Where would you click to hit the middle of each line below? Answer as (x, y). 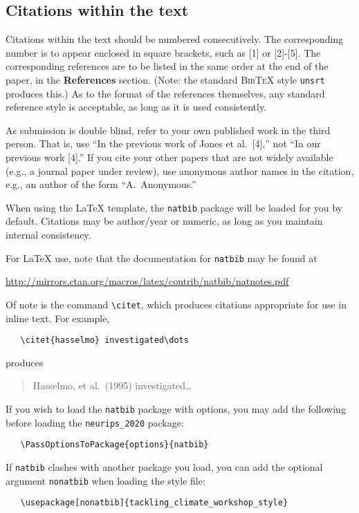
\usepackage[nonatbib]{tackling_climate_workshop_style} (154, 503)
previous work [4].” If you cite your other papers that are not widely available (169, 157)
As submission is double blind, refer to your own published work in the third (168, 130)
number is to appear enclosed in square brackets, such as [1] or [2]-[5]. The (163, 52)
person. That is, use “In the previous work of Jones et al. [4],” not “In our (163, 143)
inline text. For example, (58, 318)
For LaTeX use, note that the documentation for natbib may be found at (162, 258)
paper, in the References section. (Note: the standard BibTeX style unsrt (165, 79)
